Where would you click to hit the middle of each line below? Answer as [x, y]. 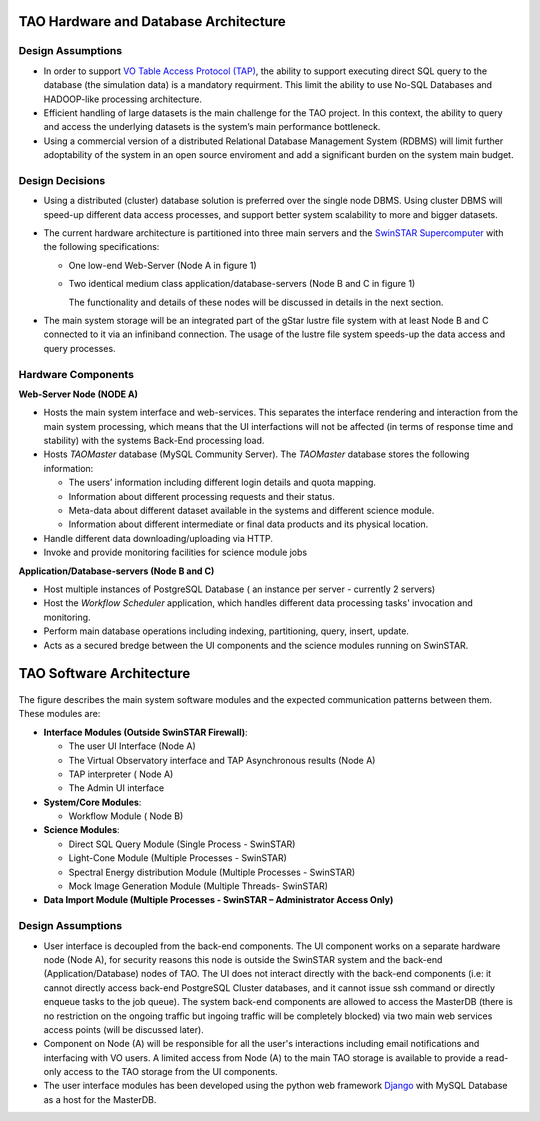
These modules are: [59, 714]
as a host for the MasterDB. [100, 1099]
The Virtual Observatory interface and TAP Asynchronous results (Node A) [222, 760]
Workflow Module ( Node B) [126, 816]
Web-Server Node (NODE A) [78, 394]
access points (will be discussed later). [123, 1029]
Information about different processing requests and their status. [201, 496]
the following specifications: [101, 247]
